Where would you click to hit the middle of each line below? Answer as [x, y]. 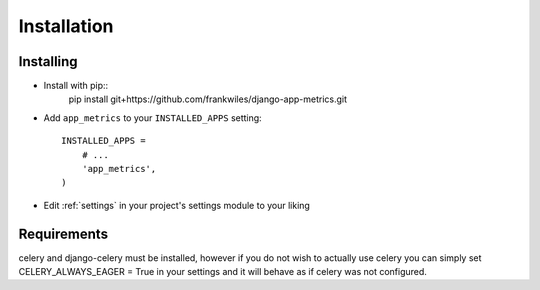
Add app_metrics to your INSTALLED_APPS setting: [152, 117]
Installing [48, 61]
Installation [66, 26]
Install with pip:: [76, 86]
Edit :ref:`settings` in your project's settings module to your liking [176, 205]
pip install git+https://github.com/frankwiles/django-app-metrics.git [208, 99]
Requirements [63, 233]
